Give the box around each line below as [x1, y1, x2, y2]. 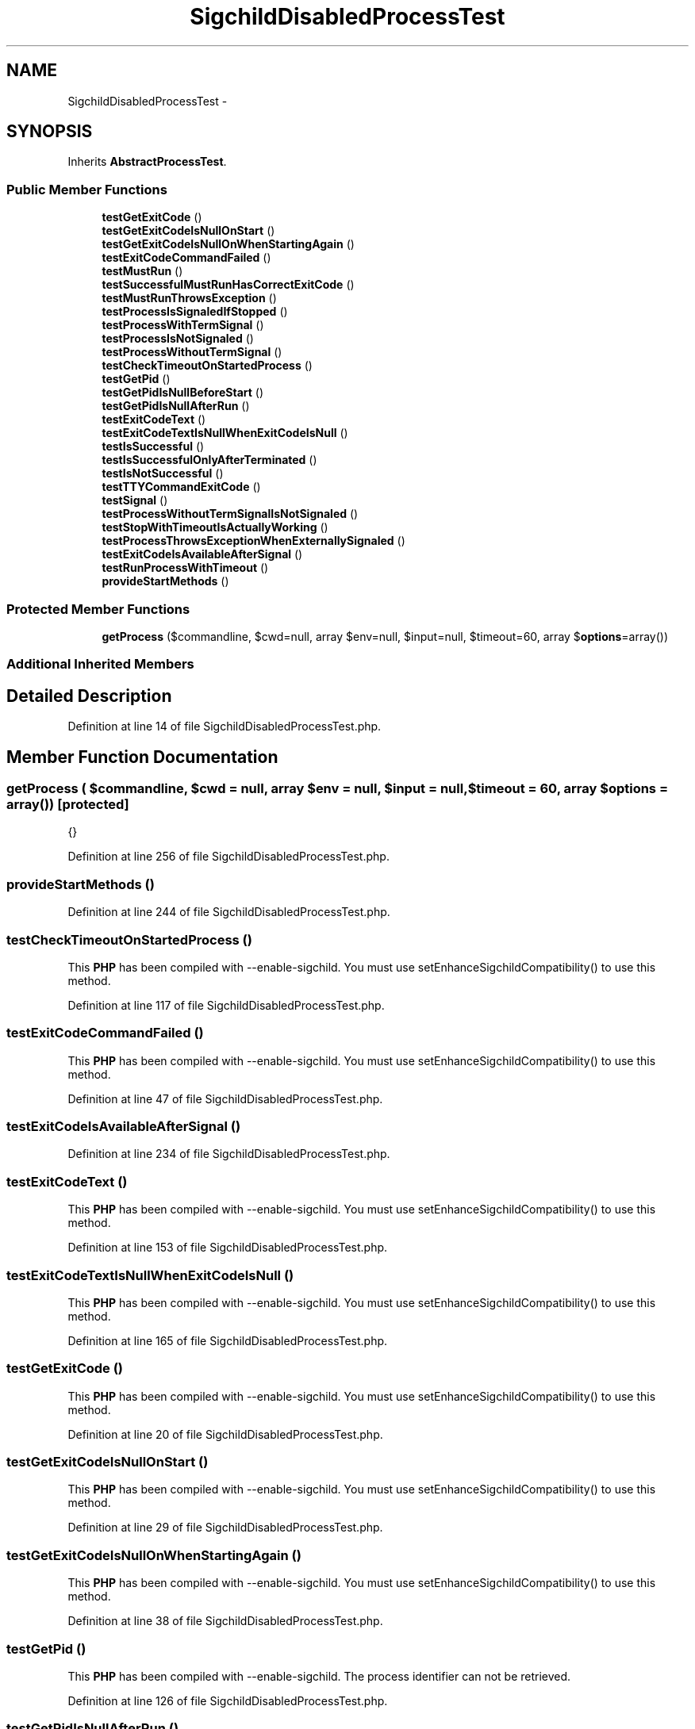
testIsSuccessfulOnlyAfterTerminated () [102, 453, 317, 467]
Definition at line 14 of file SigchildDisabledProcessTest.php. [67, 719, 382, 734]
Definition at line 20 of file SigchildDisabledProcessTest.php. [67, 1427, 383, 1441]
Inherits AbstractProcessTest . [67, 155, 227, 169]
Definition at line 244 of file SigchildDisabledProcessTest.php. [67, 905, 390, 919]
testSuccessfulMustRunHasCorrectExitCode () [102, 278, 355, 292]
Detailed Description [6, 685, 172, 706]
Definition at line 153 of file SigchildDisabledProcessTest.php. [67, 1240, 388, 1255]
